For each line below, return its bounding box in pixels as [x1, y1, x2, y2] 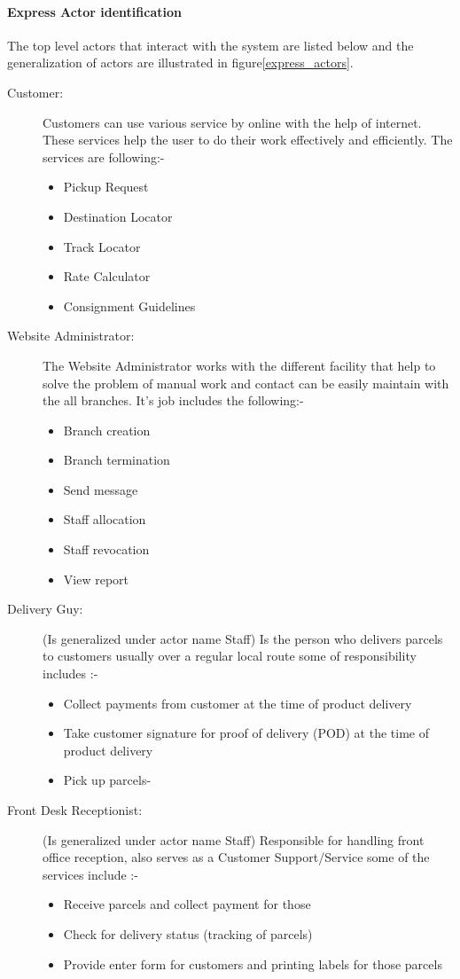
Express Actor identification [7, 2, 182, 20]
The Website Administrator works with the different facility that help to [43, 356, 436, 374]
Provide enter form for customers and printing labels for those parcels [63, 954, 442, 973]
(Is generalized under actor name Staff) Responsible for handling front [43, 830, 425, 849]
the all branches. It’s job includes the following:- [43, 391, 304, 410]
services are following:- [43, 147, 165, 166]
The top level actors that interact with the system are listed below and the [7, 35, 414, 54]
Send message [63, 480, 138, 498]
